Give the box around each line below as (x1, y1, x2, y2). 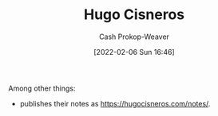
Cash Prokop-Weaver (98, 32, 170, 41)
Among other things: (8, 83, 76, 93)
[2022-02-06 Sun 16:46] (93, 47, 175, 56)
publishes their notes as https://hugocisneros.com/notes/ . (19, 99, 211, 108)
